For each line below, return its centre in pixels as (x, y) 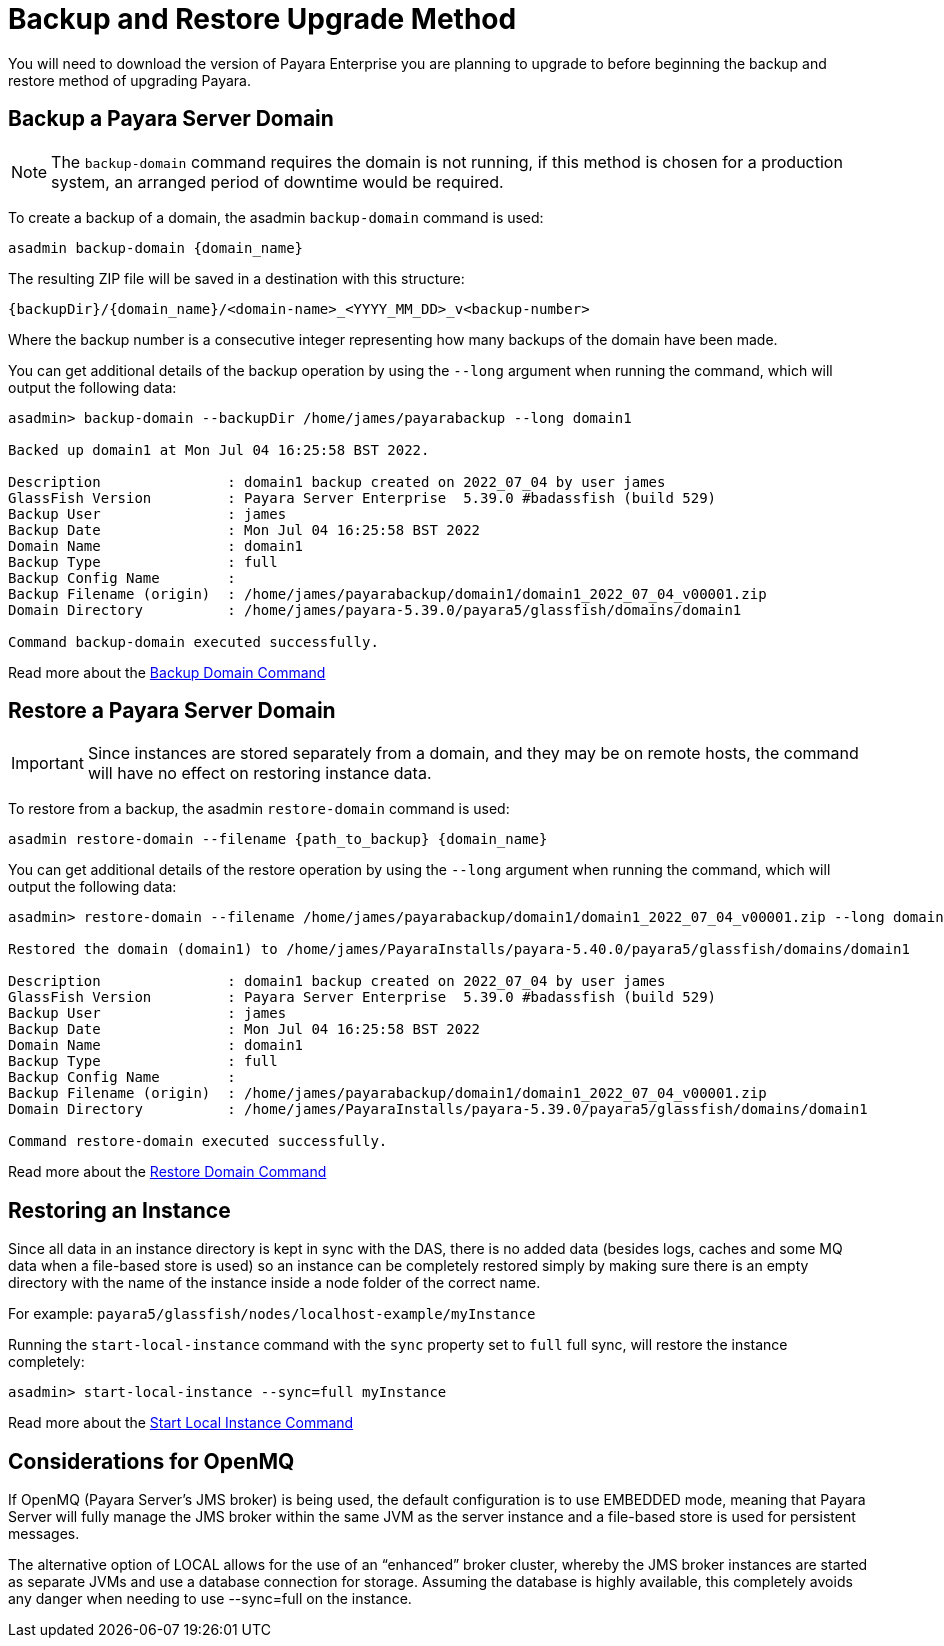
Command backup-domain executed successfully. (193, 641)
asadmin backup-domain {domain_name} (156, 247)
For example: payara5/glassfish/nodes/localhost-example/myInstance (272, 1314)
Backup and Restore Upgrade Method (262, 19)
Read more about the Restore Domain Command (167, 1172)
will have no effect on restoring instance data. (259, 773)
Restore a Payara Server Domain (172, 711)
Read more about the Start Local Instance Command (181, 1423)
